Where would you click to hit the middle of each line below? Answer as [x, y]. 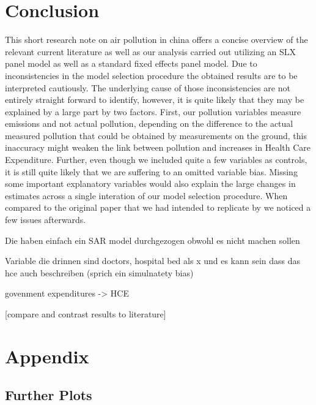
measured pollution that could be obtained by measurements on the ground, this [156, 135]
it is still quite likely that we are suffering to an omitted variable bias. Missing [151, 171]
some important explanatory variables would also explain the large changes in [150, 184]
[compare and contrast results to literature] [86, 314]
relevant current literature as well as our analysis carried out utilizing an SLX [151, 51]
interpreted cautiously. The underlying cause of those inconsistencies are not [148, 87]
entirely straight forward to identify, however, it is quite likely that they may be [155, 100]
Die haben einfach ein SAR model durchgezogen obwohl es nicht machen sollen [152, 240]
